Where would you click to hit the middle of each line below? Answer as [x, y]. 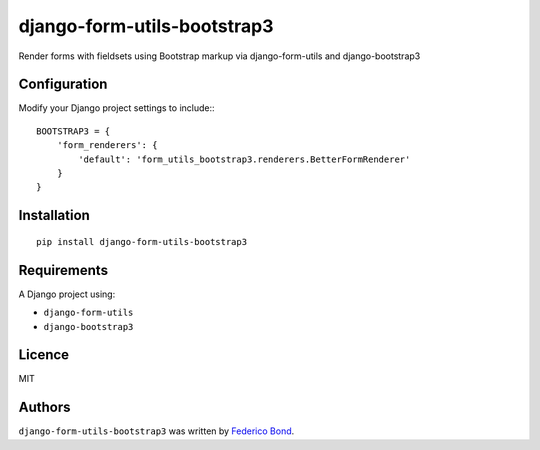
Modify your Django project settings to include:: [116, 108]
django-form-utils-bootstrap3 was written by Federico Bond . [156, 431]
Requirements [63, 270]
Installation [54, 215]
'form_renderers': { [107, 145]
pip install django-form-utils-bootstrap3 [142, 241]
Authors [44, 407]
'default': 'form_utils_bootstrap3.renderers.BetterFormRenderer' [244, 159]
